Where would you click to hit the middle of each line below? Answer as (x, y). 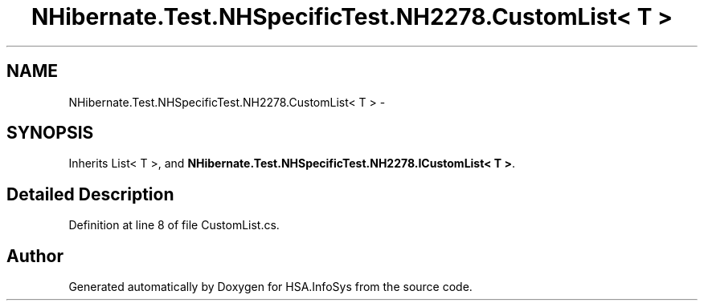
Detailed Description (90, 194)
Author (35, 256)
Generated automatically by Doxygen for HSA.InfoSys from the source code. (270, 287)
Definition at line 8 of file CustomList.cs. (174, 225)
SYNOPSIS (50, 133)
